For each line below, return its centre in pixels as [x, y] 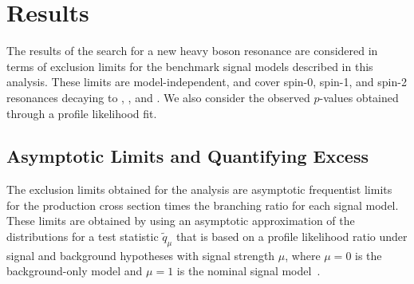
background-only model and [75, 271]
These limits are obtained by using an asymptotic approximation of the [181, 221]
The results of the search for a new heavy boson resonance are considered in [192, 51]
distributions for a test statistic [83, 237]
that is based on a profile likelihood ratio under [292, 237]
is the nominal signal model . [248, 271]
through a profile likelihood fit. [82, 113]
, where [303, 255]
